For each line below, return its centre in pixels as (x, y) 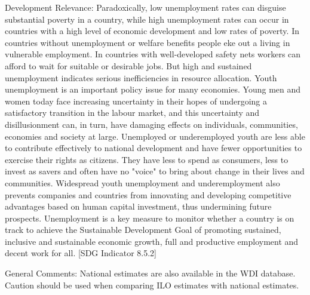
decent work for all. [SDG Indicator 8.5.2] (81, 253)
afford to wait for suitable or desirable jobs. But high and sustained (128, 65)
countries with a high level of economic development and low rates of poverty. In (152, 31)
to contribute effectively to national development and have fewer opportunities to (154, 148)
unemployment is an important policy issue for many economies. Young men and (153, 89)
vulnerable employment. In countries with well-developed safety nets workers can (153, 54)
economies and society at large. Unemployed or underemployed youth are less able (155, 136)
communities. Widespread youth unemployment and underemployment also (142, 182)
